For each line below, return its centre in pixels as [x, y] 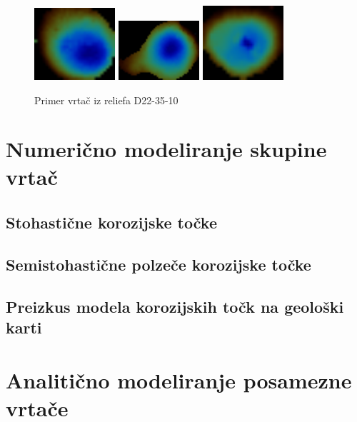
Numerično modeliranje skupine [166, 149]
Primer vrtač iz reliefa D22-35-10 [106, 100]
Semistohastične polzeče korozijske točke [159, 264]
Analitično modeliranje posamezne [179, 380]
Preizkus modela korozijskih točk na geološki [175, 306]
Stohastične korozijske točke [111, 222]
